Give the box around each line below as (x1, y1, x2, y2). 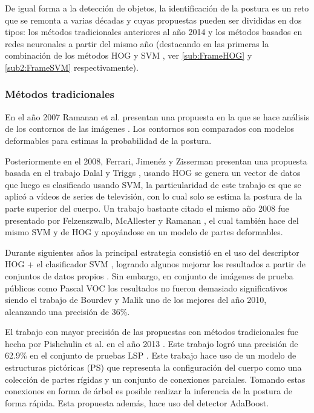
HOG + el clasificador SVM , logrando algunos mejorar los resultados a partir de (5, 258, 306, 270)
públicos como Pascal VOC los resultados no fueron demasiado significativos (5, 281, 287, 294)
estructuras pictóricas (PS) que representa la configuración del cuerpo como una (5, 361, 302, 374)
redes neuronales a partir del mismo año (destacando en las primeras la (5, 37, 269, 50)
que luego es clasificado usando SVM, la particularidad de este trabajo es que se (5, 178, 301, 190)
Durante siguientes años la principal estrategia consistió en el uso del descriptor (5, 246, 299, 258)
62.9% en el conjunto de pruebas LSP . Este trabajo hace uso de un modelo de (5, 349, 296, 362)
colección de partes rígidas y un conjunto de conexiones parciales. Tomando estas (5, 372, 306, 385)
